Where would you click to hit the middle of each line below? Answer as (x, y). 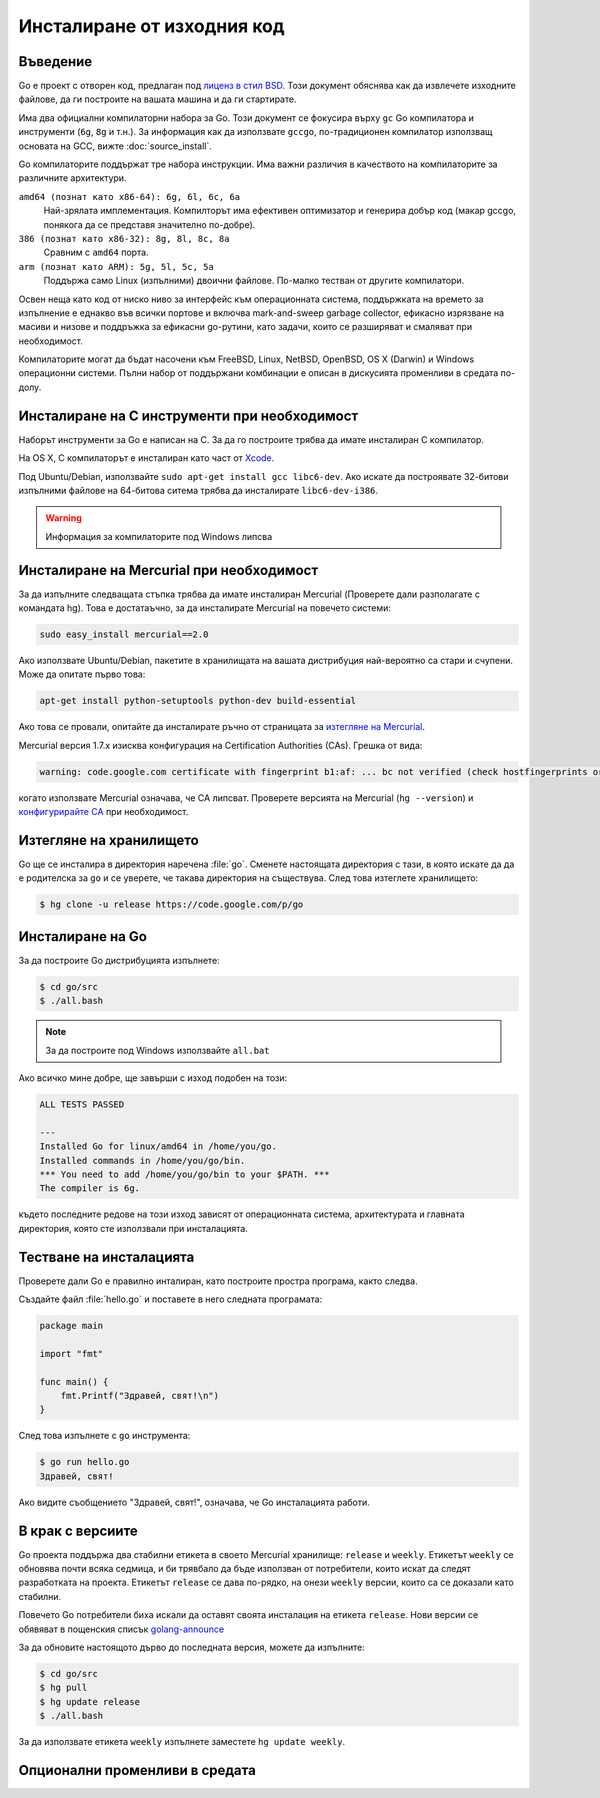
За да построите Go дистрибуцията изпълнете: (119, 960)
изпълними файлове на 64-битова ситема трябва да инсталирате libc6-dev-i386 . (198, 490)
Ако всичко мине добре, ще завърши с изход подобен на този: (153, 1078)
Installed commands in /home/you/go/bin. (142, 1160)
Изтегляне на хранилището (108, 840)
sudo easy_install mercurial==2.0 (124, 634)
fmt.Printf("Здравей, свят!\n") (140, 1395)
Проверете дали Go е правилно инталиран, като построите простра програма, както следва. (218, 1281)
